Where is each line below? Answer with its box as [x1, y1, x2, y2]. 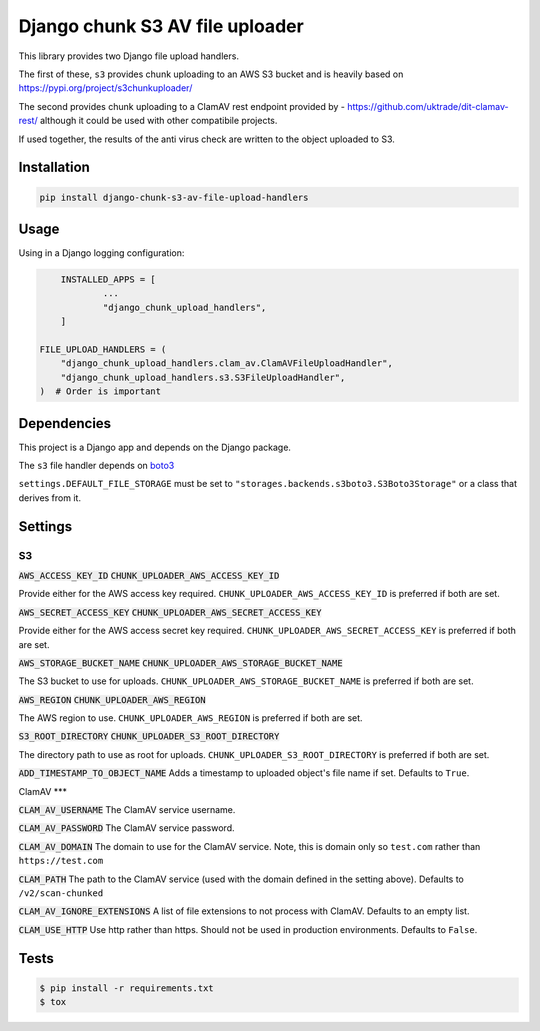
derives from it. [18, 491, 82, 504]
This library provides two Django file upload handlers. [18, 50, 240, 62]
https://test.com [18, 855, 104, 867]
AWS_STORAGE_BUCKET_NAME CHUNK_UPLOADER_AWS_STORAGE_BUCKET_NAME [18, 657, 344, 669]
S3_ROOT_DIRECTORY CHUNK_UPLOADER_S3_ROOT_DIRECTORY [18, 731, 280, 742]
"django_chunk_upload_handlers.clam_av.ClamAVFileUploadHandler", [60, 358, 394, 369]
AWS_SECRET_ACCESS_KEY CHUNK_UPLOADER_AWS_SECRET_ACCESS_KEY [18, 606, 322, 618]
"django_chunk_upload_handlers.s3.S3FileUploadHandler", [60, 371, 346, 383]
